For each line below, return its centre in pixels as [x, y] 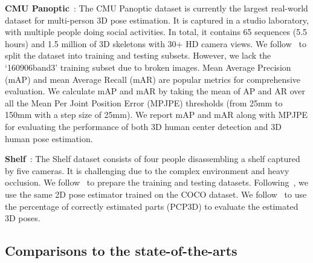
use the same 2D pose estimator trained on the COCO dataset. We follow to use [156, 194]
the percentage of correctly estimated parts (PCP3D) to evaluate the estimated [152, 206]
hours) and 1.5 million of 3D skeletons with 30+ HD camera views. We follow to [156, 43]
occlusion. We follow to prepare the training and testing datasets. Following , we [156, 182]
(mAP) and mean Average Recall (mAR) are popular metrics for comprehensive [153, 79]
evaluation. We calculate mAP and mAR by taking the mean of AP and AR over [155, 91]
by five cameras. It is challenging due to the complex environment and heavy [147, 170]
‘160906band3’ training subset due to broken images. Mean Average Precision [148, 67]
